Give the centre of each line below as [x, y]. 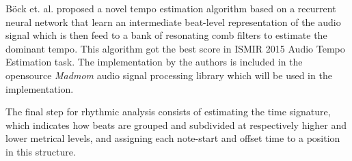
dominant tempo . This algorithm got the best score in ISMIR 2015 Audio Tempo [175, 48]
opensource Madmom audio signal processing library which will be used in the [169, 75]
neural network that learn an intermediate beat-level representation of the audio [173, 21]
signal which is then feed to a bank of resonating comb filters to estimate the [166, 35]
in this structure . [41, 151]
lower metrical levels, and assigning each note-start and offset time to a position [173, 138]
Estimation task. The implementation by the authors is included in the [154, 62]
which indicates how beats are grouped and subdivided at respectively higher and [176, 125]
